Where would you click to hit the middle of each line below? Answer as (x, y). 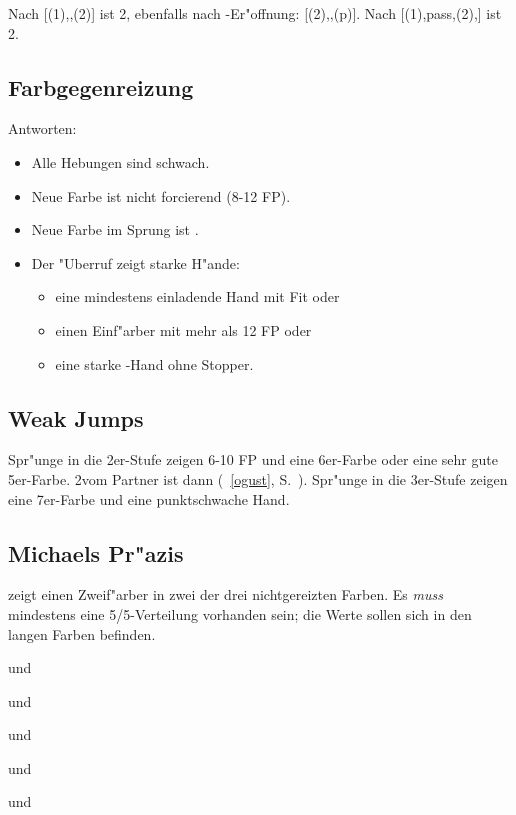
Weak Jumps (76, 417)
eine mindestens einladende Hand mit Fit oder (197, 296)
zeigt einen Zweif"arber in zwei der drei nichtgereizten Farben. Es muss (225, 594)
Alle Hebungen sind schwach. (120, 161)
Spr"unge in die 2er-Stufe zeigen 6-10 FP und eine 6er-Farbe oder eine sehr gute (253, 459)
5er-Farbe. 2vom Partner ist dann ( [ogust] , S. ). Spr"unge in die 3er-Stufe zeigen (258, 478)
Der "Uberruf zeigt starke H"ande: (135, 262)
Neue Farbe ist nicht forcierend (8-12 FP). (161, 195)
